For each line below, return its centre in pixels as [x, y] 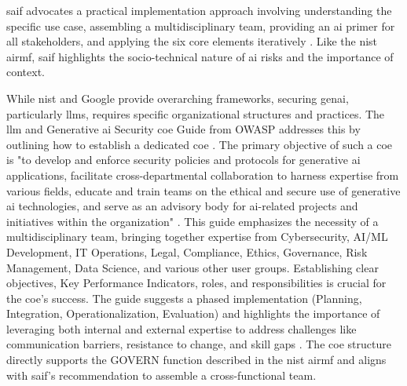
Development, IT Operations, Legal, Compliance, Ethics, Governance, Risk [187, 251]
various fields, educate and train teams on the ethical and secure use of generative [203, 190]
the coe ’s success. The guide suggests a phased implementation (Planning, [184, 298]
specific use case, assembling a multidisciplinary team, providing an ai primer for [201, 25]
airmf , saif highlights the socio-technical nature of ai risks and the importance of [200, 56]
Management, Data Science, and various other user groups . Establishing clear [192, 267]
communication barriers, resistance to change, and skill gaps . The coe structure [199, 344]
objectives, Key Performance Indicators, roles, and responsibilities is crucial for [196, 283]
